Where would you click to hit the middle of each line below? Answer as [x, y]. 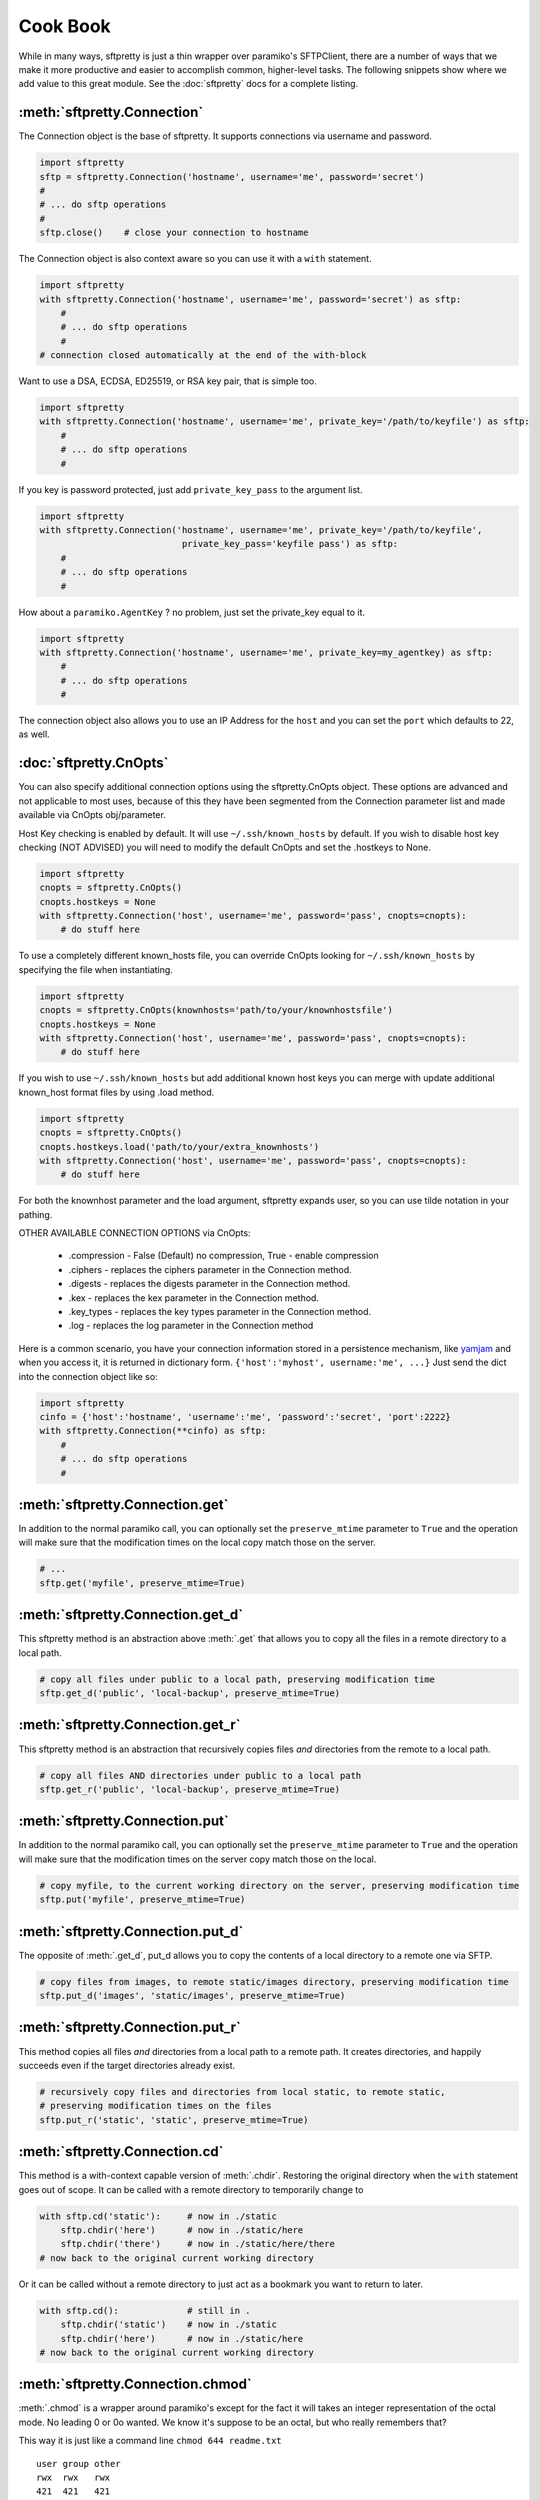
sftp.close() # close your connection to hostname [174, 233]
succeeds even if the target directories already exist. [127, 2065]
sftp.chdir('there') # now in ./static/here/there [197, 2244]
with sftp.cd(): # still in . [145, 2310]
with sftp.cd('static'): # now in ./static [158, 2216]
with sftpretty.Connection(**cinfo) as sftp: [153, 1431]
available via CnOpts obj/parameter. [92, 815]
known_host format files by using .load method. [116, 1092]
